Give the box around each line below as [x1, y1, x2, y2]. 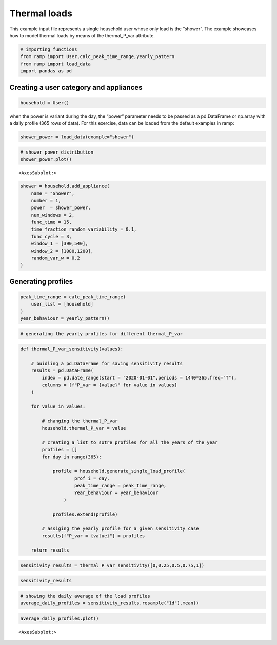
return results [31, 547, 69, 553]
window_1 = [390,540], [31, 241, 88, 246]
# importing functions [20, 46, 77, 52]
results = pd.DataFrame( [31, 368, 94, 373]
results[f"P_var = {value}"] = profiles [42, 533, 145, 539]
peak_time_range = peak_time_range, [74, 483, 167, 488]
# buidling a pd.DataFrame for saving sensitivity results [31, 360, 183, 366]
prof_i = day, [74, 476, 110, 481]
